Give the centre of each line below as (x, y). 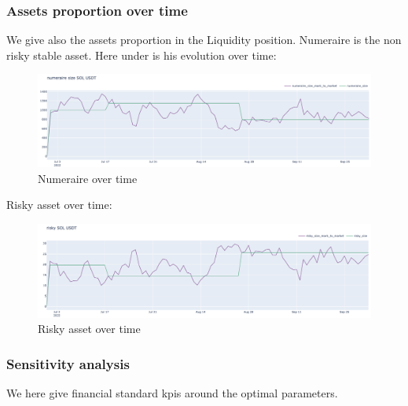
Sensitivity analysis (68, 363)
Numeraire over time (88, 178)
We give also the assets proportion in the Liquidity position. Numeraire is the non (204, 40)
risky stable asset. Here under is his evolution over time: (142, 55)
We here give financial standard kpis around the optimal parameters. (172, 393)
